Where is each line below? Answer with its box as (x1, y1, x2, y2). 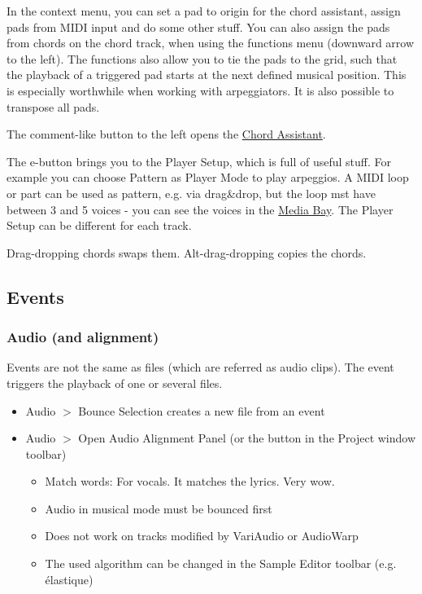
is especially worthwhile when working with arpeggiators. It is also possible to (7, 81, 394, 99)
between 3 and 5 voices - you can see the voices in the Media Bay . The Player (7, 200, 394, 218)
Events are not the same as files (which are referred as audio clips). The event (7, 359, 394, 376)
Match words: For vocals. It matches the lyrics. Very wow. (45, 473, 335, 490)
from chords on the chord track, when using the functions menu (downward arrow (7, 34, 415, 51)
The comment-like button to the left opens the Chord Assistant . (7, 125, 326, 143)
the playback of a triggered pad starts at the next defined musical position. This (7, 66, 407, 83)
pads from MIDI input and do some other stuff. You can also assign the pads (7, 18, 390, 35)
